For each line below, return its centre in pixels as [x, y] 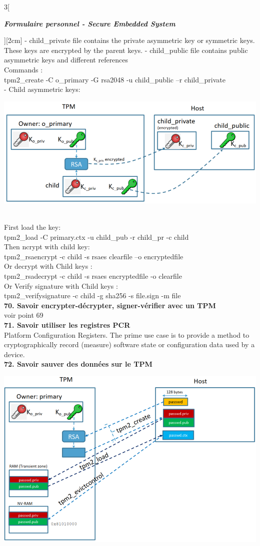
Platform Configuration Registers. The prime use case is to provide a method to [127, 334]
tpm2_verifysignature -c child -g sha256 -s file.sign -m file [92, 295]
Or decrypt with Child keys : [48, 266]
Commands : [23, 69]
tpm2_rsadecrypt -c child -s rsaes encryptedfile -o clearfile [93, 275]
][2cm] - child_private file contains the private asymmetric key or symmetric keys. [129, 40]
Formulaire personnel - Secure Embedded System [90, 23]
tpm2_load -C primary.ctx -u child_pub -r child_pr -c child [96, 237]
